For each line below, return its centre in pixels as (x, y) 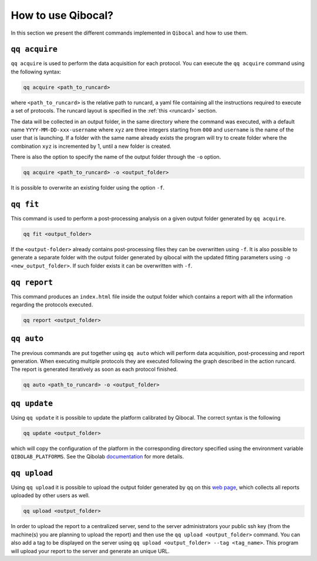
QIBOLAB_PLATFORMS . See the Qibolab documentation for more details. (97, 457)
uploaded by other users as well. (50, 495)
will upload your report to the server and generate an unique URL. (90, 551)
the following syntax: (36, 72)
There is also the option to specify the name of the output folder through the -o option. (116, 157)
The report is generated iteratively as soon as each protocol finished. (95, 369)
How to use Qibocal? (62, 15)
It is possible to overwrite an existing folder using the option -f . (88, 188)
